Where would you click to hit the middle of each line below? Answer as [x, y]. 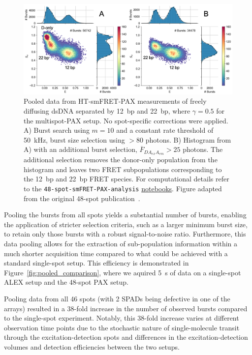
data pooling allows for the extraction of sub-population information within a [121, 244]
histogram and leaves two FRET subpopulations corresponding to [123, 169]
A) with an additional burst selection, [80, 149]
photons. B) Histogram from [188, 139]
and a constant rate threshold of [165, 130]
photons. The [203, 149]
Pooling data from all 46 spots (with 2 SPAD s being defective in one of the [117, 299]
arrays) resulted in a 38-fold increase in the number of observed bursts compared [126, 308]
